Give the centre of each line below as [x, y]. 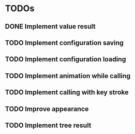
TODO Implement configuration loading [66, 59]
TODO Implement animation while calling [68, 76]
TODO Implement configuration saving [64, 42]
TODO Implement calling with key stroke [67, 92]
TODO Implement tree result [48, 125]
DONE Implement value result [50, 26]
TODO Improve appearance [47, 109]
